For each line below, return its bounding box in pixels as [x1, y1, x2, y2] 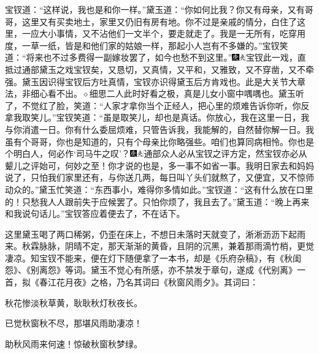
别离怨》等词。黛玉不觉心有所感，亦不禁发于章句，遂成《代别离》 [30, 263, 297, 276]
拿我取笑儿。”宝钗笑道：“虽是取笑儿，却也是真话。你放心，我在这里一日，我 [5, 111, 310, 124]
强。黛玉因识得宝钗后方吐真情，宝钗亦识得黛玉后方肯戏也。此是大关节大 [5, 75, 297, 88]
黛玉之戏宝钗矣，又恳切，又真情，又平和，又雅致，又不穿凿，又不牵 [39, 62, 314, 75]
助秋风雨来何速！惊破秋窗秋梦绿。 [5, 337, 142, 350]
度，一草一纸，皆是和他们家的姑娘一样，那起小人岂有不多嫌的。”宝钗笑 [5, 39, 288, 51]
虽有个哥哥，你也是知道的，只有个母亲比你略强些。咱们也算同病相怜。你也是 [5, 135, 314, 148]
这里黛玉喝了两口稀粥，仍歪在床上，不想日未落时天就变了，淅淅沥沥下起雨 [5, 227, 306, 240]
